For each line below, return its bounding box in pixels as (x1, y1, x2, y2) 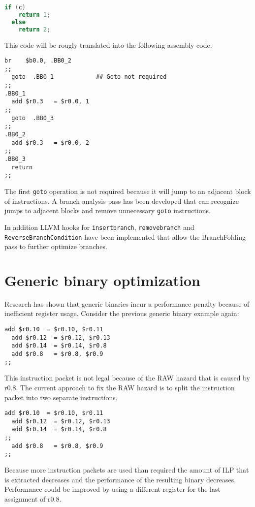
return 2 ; (18, 26, 51, 33)
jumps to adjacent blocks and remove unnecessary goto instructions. (4, 205, 211, 216)
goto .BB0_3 (11, 114, 54, 122)
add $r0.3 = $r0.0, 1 (11, 98, 89, 105)
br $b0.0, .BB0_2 (4, 57, 72, 64)
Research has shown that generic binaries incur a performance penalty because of (4, 298, 250, 309)
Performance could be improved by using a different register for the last (4, 484, 221, 494)
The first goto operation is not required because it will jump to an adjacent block (4, 186, 251, 196)
